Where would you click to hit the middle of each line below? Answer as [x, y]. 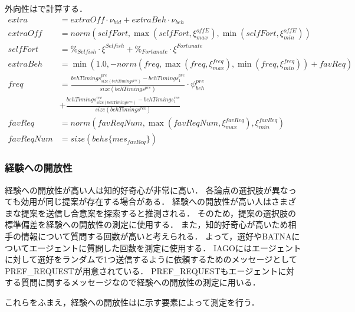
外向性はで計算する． [46, 8]
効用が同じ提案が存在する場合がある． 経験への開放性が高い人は [146, 201]
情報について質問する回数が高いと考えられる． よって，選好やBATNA [156, 236]
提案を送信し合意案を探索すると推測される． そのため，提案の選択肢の [158, 213]
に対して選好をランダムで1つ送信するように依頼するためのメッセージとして [151, 259]
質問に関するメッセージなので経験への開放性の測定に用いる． [141, 282]
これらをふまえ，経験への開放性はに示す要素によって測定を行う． [132, 302]
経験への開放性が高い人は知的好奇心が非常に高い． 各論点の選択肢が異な [147, 190]
